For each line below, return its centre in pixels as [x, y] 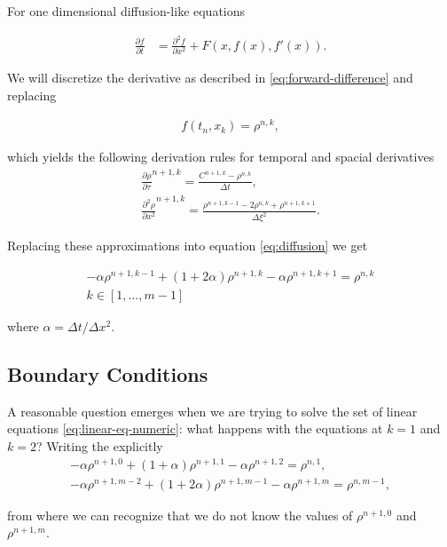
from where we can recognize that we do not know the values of [180, 515]
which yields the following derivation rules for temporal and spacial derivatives [221, 157]
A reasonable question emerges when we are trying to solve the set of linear [212, 411]
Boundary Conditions [108, 374]
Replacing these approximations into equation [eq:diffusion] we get [188, 246]
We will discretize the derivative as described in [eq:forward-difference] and [210, 78]
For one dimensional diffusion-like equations [126, 11]
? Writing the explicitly [99, 446]
